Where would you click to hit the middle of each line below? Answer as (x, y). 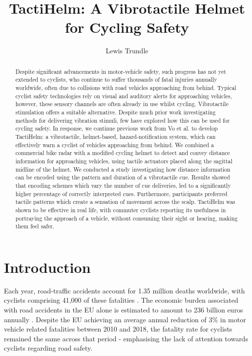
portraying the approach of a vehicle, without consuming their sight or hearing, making (126, 218)
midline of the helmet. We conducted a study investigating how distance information (123, 169)
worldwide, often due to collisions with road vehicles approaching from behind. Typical (126, 88)
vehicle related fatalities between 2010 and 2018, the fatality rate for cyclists (118, 329)
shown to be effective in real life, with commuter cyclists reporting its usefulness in (121, 210)
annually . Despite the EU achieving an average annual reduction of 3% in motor (125, 319)
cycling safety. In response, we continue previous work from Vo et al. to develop (116, 128)
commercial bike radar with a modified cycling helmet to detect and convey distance (123, 153)
